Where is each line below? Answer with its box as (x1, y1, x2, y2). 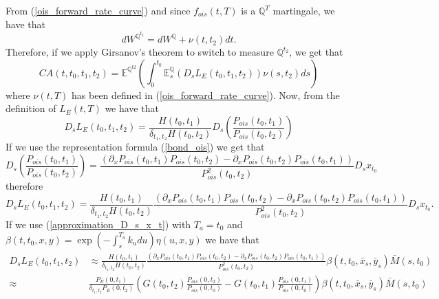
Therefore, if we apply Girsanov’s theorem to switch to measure (6, 45, 274, 59)
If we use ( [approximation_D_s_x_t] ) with (6, 217, 191, 232)
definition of (6, 101, 56, 115)
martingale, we (272, 3, 335, 17)
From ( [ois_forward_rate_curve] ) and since (6, 3, 191, 17)
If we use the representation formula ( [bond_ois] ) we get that (6, 140, 265, 154)
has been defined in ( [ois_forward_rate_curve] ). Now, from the (72, 87, 340, 102)
